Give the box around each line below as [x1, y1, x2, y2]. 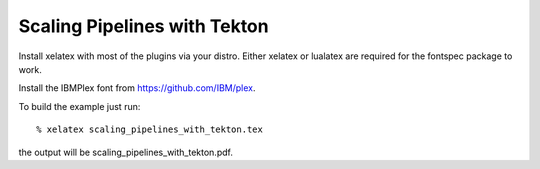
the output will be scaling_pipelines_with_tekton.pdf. [18, 146, 234, 158]
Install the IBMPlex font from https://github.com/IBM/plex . [18, 82, 256, 94]
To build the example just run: [18, 100, 141, 112]
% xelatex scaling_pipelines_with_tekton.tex [36, 124, 264, 135]
